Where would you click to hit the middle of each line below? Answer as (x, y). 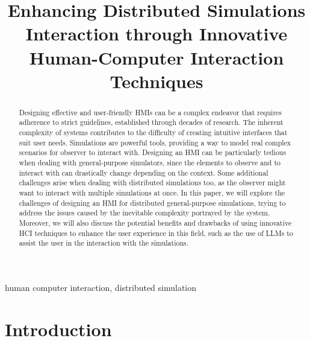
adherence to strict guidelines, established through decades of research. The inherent (151, 122)
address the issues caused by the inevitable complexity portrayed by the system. (144, 213)
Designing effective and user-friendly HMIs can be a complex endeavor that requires (150, 112)
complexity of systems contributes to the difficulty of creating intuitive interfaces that (153, 132)
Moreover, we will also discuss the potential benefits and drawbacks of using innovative (155, 222)
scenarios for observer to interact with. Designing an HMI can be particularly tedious (153, 152)
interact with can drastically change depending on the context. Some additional (144, 172)
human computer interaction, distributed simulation (101, 287)
